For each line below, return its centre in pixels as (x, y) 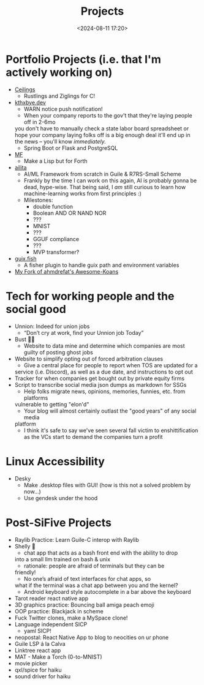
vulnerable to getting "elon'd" (52, 404)
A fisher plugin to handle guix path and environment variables (101, 265)
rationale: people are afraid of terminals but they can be (94, 566)
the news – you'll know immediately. (60, 141)
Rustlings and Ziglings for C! (59, 95)
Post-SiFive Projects (59, 522)
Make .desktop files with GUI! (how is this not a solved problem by (107, 485)
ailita (21, 167)
